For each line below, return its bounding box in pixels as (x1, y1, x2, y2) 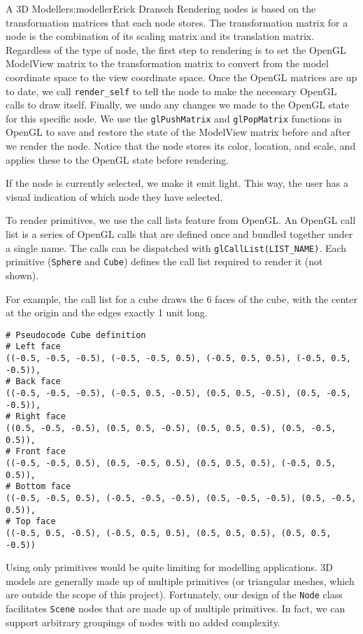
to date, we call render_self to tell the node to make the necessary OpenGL (6, 83, 337, 98)
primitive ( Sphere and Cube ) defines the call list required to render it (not (6, 254, 323, 269)
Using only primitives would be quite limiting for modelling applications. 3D (6, 560, 334, 575)
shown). (6, 267, 39, 282)
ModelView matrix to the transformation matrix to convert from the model (6, 56, 329, 71)
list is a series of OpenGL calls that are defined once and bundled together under (6, 227, 353, 241)
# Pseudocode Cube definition (6, 330, 146, 340)
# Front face (6, 446, 66, 457)
